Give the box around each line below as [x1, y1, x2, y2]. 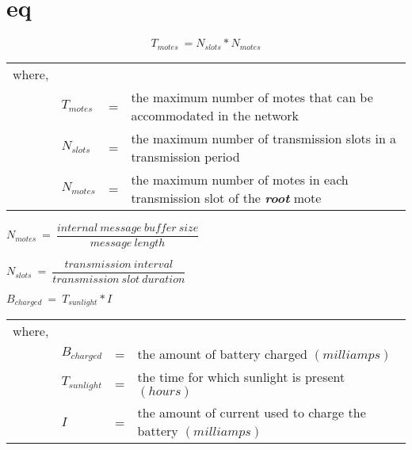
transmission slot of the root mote [131, 188, 322, 207]
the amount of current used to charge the [137, 403, 366, 422]
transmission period [131, 147, 240, 166]
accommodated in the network [131, 105, 299, 124]
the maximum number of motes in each [131, 170, 349, 189]
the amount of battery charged [137, 345, 307, 364]
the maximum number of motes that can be [131, 87, 373, 106]
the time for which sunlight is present [137, 368, 345, 387]
